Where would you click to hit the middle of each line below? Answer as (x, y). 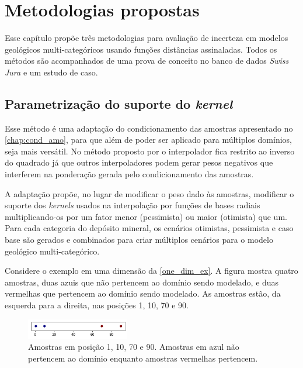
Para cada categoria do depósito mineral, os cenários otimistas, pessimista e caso (149, 228)
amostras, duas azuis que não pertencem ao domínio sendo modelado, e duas (142, 282)
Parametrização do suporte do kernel (119, 103)
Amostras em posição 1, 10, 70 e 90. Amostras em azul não (134, 347)
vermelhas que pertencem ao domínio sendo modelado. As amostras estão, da (143, 293)
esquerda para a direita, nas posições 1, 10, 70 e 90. (97, 305)
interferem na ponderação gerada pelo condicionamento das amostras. (129, 174)
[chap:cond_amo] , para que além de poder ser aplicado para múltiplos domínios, (148, 140)
